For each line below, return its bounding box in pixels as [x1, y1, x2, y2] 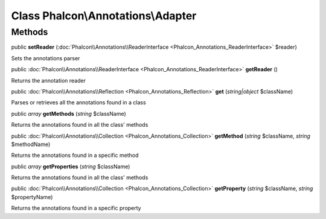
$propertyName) [11, 193, 53, 200]
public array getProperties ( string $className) [11, 163, 130, 170]
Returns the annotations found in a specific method [11, 151, 139, 159]
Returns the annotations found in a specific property [11, 205, 141, 212]
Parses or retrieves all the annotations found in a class [11, 99, 146, 106]
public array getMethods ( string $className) [11, 110, 126, 117]
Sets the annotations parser [11, 54, 80, 62]
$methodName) [11, 141, 51, 148]
